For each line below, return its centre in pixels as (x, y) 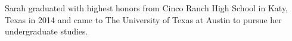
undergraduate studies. (46, 31)
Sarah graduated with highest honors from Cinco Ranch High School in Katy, (147, 8)
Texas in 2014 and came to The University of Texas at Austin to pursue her (143, 19)
